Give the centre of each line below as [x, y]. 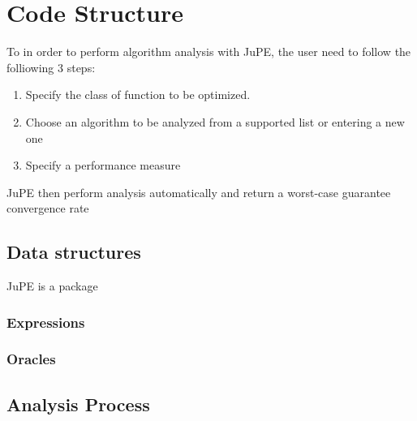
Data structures [74, 252]
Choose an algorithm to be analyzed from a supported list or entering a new [215, 121]
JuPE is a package [52, 286]
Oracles [31, 359]
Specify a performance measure [103, 165]
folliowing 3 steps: [51, 67]
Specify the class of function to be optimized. [138, 95]
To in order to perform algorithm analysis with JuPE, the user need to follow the [209, 52]
